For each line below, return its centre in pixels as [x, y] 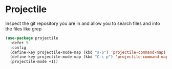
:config [18, 47]
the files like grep [24, 28]
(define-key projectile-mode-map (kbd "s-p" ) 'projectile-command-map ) [88, 52]
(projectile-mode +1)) [34, 62]
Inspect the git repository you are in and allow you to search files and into [83, 23]
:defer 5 [19, 43]
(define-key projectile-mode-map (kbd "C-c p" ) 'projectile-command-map [89, 57]
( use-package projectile [32, 38]
